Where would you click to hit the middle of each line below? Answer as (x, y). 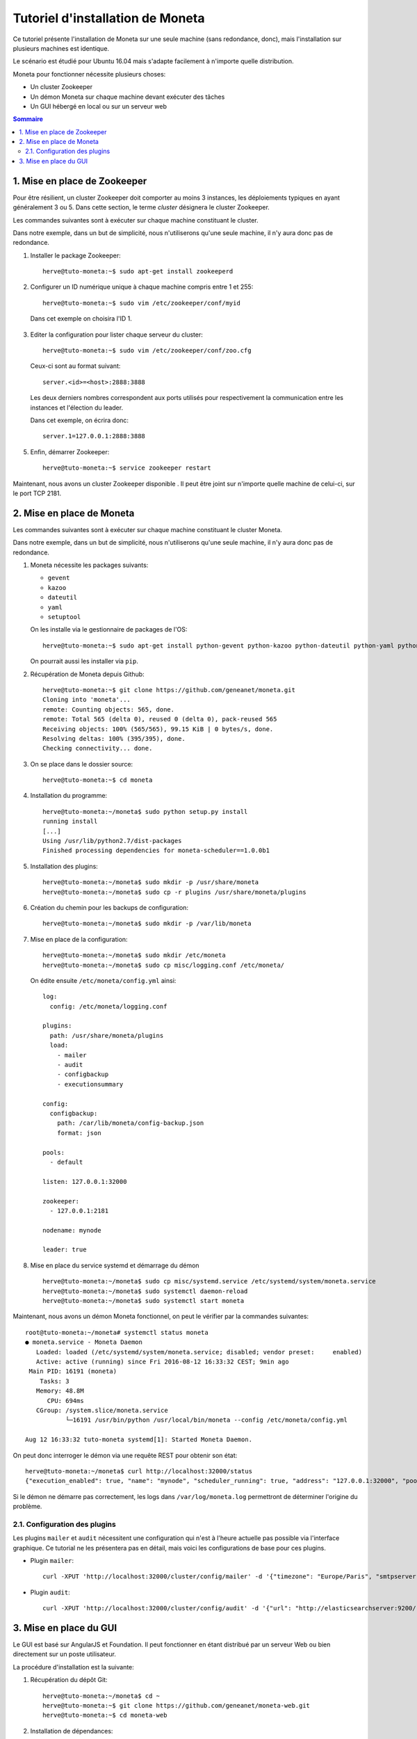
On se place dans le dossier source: (82, 764)
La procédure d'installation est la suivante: (74, 1667)
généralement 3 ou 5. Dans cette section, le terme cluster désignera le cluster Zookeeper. (141, 207)
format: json (79, 1133)
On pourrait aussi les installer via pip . (84, 662)
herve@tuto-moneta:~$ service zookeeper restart (127, 468)
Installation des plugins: (64, 866)
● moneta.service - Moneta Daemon (84, 1342)
